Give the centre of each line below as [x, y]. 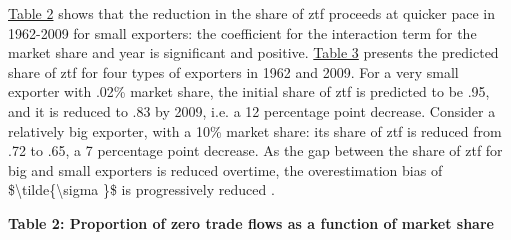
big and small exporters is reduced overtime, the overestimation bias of [225, 169]
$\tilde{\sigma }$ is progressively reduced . [141, 189]
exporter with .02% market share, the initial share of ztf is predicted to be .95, [249, 91]
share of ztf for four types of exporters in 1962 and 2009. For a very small [233, 71]
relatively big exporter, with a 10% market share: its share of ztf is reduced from [255, 130]
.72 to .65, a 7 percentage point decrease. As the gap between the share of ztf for [255, 150]
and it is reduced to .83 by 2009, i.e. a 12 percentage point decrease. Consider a [252, 110]
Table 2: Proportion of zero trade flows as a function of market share [251, 222]
